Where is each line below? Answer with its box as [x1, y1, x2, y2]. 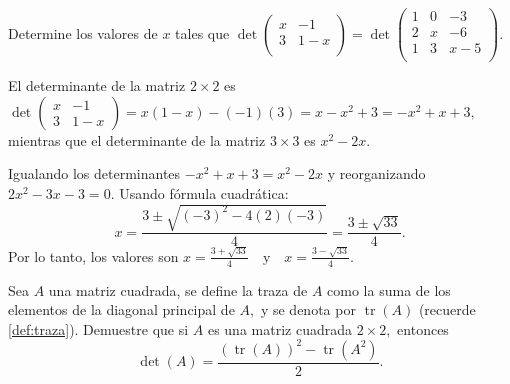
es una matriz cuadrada [207, 318, 352, 339]
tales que [175, 22, 230, 43]
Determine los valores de [8, 22, 158, 43]
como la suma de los [327, 279, 451, 300]
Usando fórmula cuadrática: [119, 182, 289, 203]
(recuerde [418, 299, 476, 320]
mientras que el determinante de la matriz [8, 129, 266, 150]
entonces [397, 318, 449, 339]
